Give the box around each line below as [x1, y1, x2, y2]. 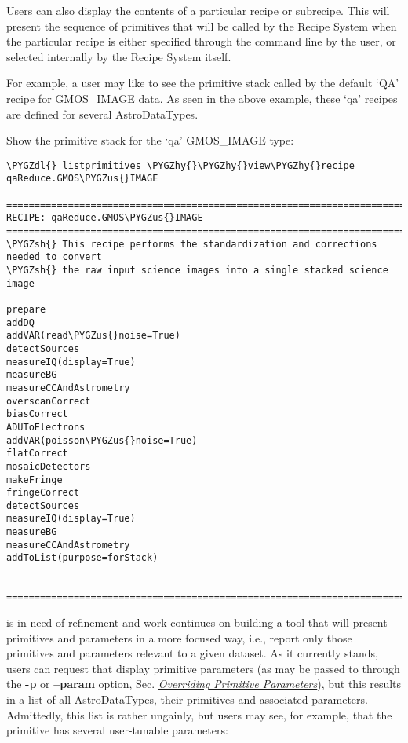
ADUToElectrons [6, 421, 86, 433]
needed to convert [6, 251, 102, 263]
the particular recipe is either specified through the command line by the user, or [6, 33, 396, 49]
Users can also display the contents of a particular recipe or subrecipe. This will [6, 2, 390, 18]
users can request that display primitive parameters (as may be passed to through [6, 660, 400, 676]
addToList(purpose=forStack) [6, 552, 158, 564]
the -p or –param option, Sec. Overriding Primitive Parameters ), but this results [6, 675, 402, 692]
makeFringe [6, 474, 63, 485]
